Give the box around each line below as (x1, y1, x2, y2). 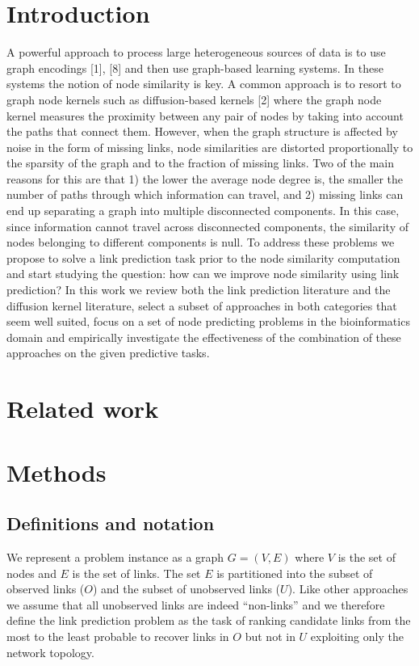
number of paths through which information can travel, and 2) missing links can (6, 186, 404, 203)
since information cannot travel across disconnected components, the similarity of (6, 217, 409, 234)
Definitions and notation (6, 511, 215, 536)
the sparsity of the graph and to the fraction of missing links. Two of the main (6, 154, 395, 171)
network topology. (6, 643, 94, 660)
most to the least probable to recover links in (6, 627, 229, 644)
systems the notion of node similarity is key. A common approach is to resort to (6, 75, 401, 92)
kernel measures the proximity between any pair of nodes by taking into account (6, 107, 404, 124)
